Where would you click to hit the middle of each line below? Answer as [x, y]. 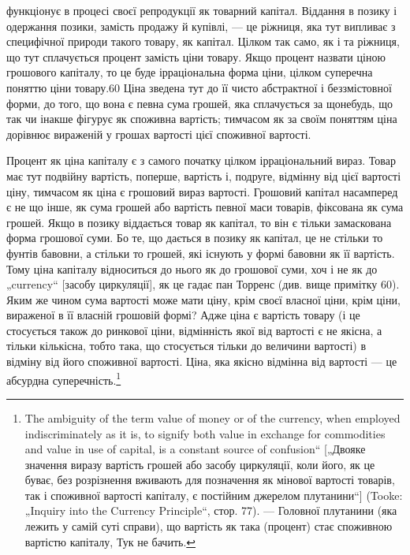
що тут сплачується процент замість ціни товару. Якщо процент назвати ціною [196, 56]
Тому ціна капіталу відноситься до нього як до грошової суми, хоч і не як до [192, 268]
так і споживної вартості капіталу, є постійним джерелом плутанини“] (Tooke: [214, 495]
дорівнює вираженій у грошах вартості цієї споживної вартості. [159, 134]
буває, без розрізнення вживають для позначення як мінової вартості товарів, [210, 480]
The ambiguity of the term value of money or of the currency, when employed [212, 417]
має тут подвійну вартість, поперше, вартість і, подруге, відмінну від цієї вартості [204, 175]
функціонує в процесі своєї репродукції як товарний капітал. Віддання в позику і [202, 10]
